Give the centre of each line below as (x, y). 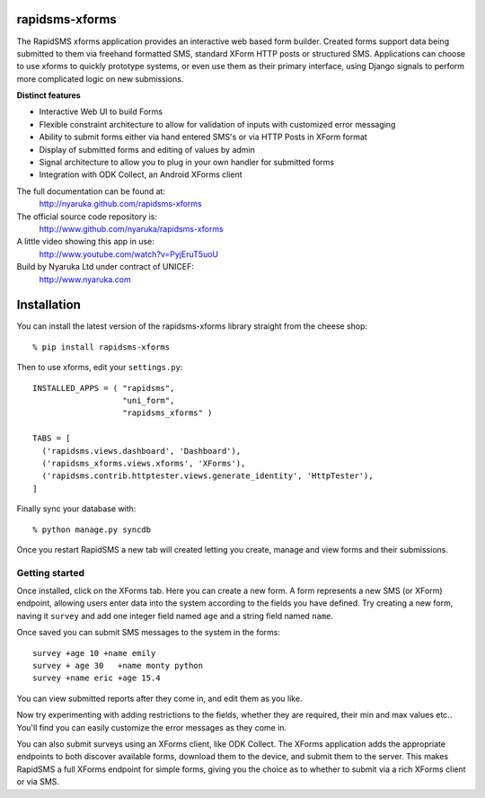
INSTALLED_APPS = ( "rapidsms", (104, 388)
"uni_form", (149, 401)
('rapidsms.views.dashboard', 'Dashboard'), (141, 451)
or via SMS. (38, 782)
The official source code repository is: (87, 217)
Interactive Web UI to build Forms (101, 111)
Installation (48, 305)
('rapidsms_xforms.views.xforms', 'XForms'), (144, 463)
